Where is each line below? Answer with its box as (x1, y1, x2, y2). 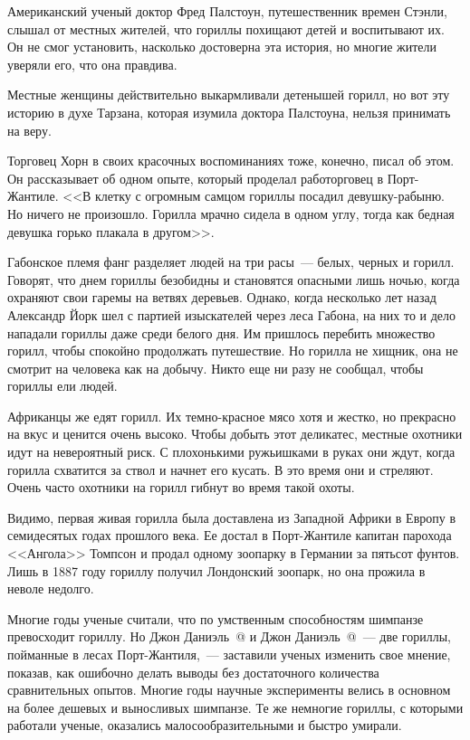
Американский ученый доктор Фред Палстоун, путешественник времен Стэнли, (7, 2, 447, 20)
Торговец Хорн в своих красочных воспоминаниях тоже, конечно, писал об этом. (7, 151, 455, 170)
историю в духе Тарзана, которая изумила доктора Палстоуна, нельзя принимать (7, 102, 451, 121)
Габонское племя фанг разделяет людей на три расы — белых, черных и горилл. (7, 252, 455, 271)
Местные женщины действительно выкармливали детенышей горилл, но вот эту (7, 85, 450, 104)
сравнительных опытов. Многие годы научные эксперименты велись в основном (7, 680, 451, 699)
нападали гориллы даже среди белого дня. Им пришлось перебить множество (7, 323, 436, 342)
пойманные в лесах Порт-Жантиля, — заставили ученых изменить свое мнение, (7, 645, 451, 663)
